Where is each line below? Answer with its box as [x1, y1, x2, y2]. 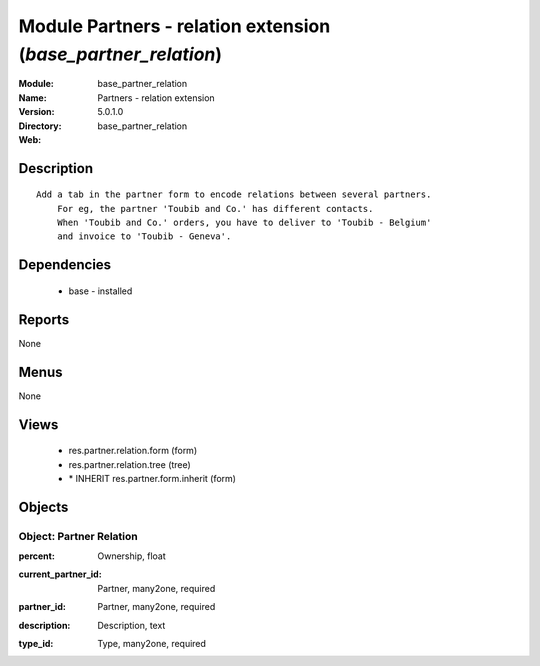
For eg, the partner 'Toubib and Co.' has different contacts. [56, 203, 374, 214]
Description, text [97, 619, 166, 631]
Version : [18, 106, 55, 118]
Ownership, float [97, 550, 167, 562]
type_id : [18, 638, 54, 649]
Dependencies [18, 256, 112, 274]
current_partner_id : [18, 568, 102, 580]
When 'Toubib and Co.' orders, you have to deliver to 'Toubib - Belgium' [56, 217, 432, 229]
